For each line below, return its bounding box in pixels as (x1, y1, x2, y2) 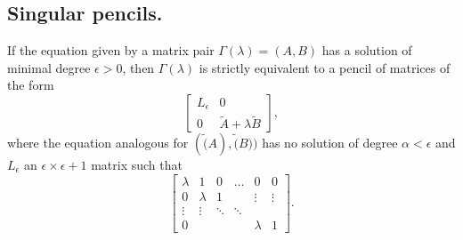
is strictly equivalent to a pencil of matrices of (199, 58, 451, 76)
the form (7, 76, 54, 94)
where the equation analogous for (7, 132, 189, 151)
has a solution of (321, 41, 412, 60)
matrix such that (91, 155, 183, 173)
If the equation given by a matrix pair (7, 41, 215, 60)
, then (122, 58, 155, 76)
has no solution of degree (262, 132, 398, 151)
